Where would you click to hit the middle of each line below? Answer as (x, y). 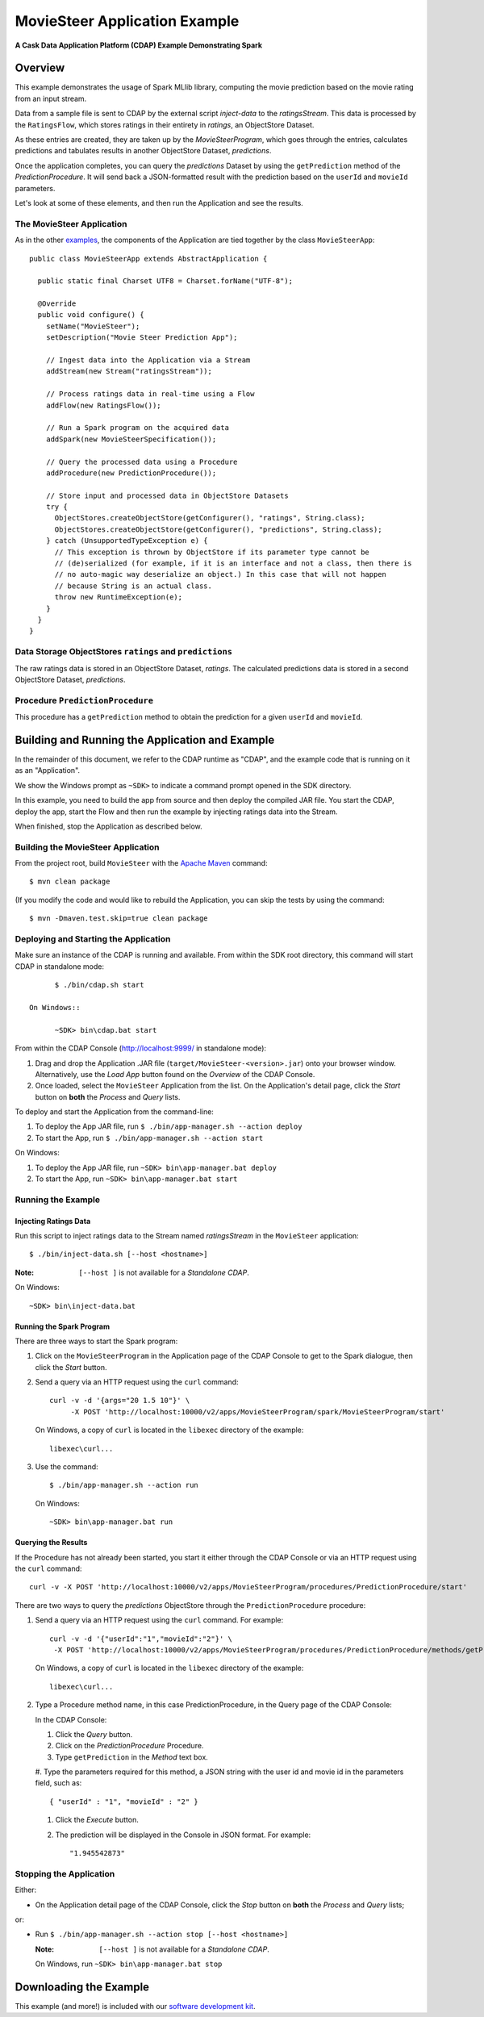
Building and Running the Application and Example (145, 739)
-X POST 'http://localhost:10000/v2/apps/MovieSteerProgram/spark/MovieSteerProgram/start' (258, 1411)
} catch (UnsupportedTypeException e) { (127, 541)
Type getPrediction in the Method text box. (132, 1757)
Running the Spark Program (63, 1326)
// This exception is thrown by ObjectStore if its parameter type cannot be (212, 552)
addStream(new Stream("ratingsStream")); (129, 372)
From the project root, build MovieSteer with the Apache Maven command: (141, 863)
